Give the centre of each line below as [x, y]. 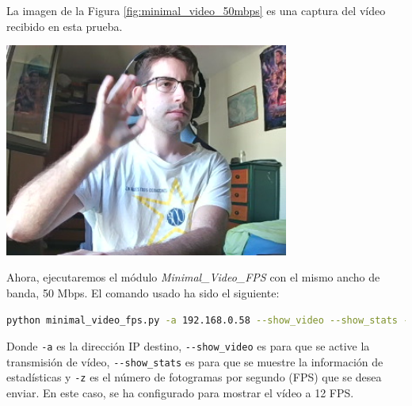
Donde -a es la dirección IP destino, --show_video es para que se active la [188, 346]
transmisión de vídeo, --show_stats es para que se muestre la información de [195, 361]
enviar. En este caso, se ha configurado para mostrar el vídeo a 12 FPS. [180, 393]
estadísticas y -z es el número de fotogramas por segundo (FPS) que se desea [194, 377]
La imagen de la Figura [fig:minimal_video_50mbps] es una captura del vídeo [196, 10]
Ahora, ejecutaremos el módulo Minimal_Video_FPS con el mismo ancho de [193, 277]
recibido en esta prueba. [65, 26]
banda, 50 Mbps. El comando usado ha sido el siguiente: [143, 292]
